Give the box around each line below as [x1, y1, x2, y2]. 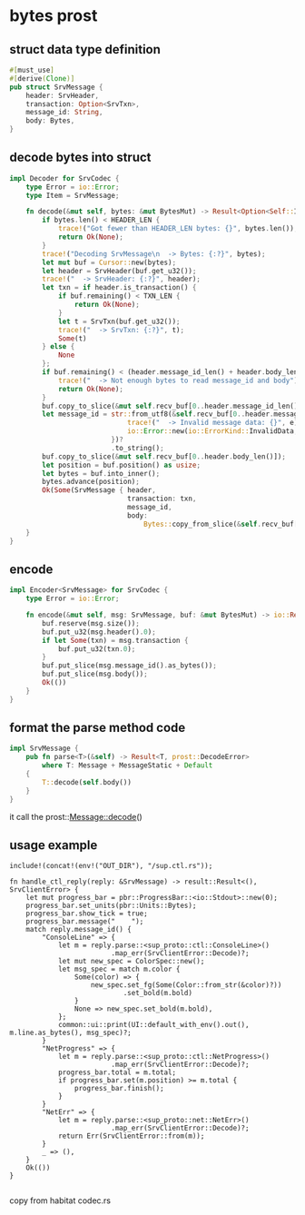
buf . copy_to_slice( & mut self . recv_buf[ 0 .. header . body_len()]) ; [42, 451, 286, 461]
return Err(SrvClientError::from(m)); [57, 1131, 205, 1141]
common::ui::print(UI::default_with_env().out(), [57, 1021, 250, 1030]
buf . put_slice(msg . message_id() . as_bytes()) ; [42, 661, 218, 670]
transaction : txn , [126, 494, 197, 504]
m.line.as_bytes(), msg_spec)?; [9, 1028, 132, 1038]
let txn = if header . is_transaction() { [42, 283, 197, 292]
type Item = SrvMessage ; [25, 191, 120, 200]
